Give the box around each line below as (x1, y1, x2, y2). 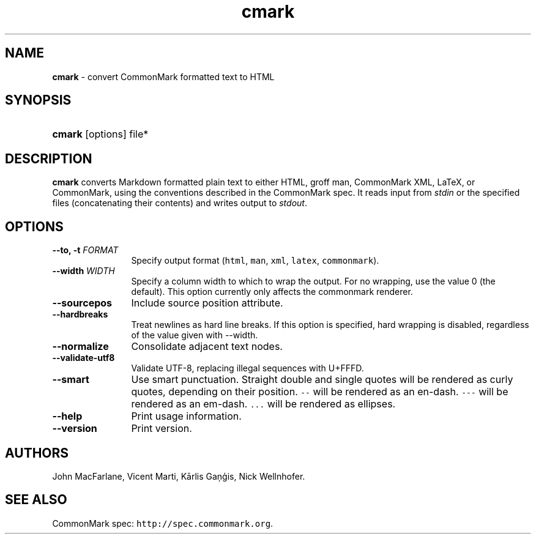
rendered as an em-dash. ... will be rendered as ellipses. (131, 398, 396, 411)
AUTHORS (5, 445, 69, 461)
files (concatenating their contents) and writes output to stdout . (52, 198, 307, 209)
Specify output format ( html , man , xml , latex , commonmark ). (131, 255, 379, 266)
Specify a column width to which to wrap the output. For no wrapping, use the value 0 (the (131, 276, 496, 287)
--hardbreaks (52, 309, 108, 320)
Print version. (131, 422, 192, 435)
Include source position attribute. (131, 297, 283, 310)
